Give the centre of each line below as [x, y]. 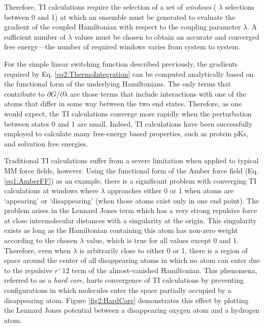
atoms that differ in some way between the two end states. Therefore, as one [123, 103]
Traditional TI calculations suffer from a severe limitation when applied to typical [131, 160]
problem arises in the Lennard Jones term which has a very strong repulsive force [131, 210]
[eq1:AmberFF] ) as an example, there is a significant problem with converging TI [130, 180]
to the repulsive [28, 270]
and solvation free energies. [46, 143]
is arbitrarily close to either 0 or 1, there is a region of [163, 250]
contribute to [24, 93]
